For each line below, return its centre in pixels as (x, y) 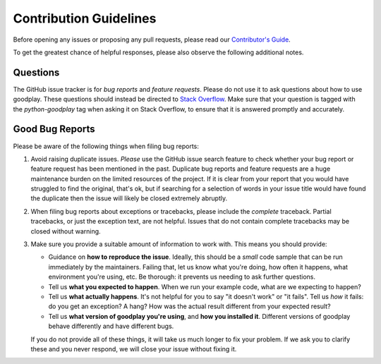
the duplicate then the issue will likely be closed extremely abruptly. (129, 198)
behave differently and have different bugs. (111, 326)
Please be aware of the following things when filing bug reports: (106, 146)
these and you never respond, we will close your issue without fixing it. (134, 348)
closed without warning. (66, 231)
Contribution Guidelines (85, 18)
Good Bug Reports (54, 129)
